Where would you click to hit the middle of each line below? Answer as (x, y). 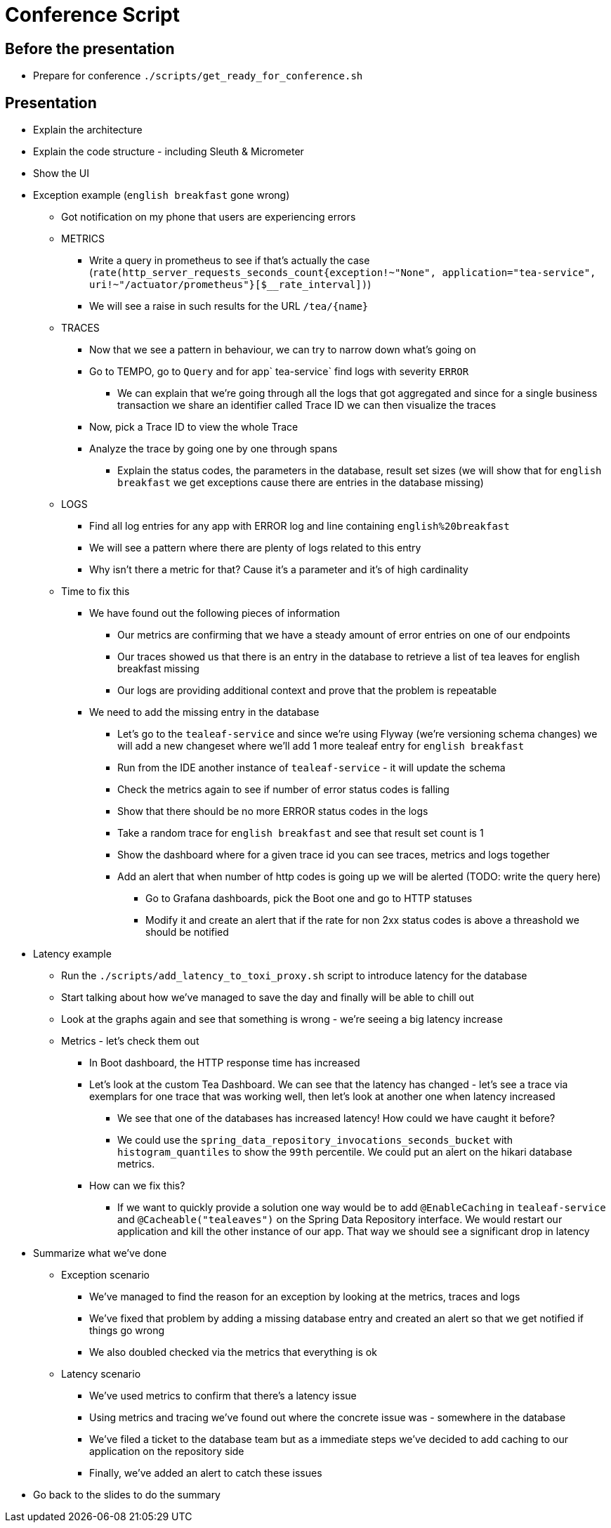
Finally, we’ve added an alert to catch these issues (206, 1473)
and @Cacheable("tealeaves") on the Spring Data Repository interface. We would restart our (340, 1220)
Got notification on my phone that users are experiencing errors (209, 217)
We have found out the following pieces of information (215, 613)
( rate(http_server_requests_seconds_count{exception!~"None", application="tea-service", (343, 273)
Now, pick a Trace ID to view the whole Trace (194, 427)
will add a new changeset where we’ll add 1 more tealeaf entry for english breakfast (321, 746)
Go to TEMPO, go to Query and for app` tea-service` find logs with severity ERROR (279, 372)
